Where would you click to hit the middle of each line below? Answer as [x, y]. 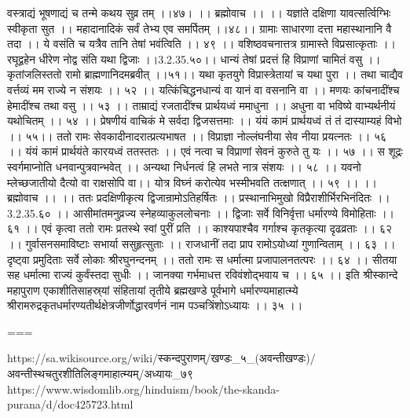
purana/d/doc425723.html [70, 404]
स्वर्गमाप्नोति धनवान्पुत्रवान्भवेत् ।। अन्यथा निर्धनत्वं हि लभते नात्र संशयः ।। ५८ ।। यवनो [184, 166]
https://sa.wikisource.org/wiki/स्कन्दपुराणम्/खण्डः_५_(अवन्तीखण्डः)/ [161, 358]
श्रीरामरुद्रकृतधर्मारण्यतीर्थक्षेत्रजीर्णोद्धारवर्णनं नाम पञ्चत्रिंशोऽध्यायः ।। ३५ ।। [155, 305]
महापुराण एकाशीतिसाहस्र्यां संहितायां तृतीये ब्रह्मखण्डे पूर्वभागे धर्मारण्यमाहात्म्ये [153, 290]
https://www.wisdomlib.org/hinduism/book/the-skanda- [143, 389]
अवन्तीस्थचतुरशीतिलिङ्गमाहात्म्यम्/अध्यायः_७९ [101, 374]
